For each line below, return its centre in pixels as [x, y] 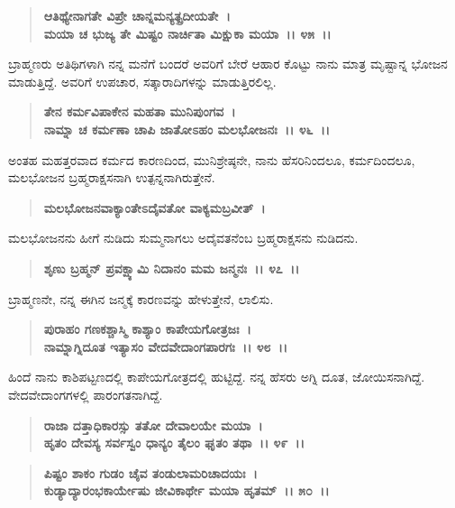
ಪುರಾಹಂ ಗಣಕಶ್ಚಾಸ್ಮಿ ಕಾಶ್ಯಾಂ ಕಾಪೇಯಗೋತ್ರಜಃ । [147, 329]
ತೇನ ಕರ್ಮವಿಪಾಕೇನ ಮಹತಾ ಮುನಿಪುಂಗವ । [140, 111]
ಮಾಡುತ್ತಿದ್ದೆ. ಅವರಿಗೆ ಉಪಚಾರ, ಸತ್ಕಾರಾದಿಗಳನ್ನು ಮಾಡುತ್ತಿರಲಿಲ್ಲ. [142, 81]
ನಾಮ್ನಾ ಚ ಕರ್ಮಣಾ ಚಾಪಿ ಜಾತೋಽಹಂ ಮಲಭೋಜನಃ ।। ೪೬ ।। [187, 129]
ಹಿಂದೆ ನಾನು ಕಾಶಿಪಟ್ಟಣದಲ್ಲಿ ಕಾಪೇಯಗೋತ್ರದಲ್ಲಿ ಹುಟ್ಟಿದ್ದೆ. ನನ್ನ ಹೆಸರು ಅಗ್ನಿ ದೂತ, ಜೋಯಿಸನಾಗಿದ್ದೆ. [217, 377]
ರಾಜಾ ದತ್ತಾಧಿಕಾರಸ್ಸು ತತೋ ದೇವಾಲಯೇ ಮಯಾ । [153, 425]
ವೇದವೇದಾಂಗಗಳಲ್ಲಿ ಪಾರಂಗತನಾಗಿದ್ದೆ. [86, 394]
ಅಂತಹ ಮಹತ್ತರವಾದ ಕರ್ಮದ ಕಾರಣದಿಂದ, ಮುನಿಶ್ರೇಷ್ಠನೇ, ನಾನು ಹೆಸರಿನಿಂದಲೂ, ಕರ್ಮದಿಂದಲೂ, [212, 159]
